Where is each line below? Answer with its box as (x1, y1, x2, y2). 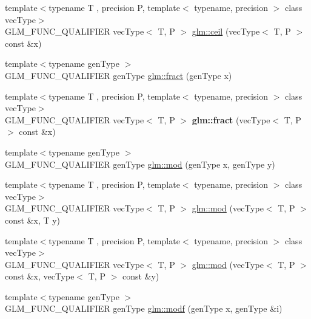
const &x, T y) (5, 213, 61, 226)
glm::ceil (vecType (192, 25, 260, 38)
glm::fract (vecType (192, 113, 270, 126)
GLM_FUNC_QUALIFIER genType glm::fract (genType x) (5, 69, 232, 81)
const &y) (122, 270, 159, 283)
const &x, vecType (5, 270, 75, 283)
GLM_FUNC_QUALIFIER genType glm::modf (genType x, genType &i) (5, 302, 283, 315)
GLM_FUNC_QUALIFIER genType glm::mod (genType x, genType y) (5, 157, 275, 170)
